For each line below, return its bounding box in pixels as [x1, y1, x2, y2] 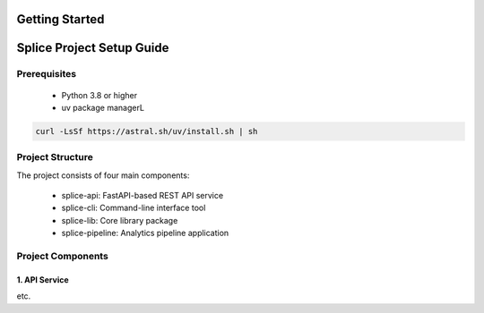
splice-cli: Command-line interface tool [61, 202, 206, 214]
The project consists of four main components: [16, 170, 190, 181]
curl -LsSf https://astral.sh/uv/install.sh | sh [35, 126, 258, 136]
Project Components [16, 250, 109, 263]
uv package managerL [61, 102, 145, 113]
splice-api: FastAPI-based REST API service [61, 190, 224, 201]
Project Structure [16, 151, 93, 164]
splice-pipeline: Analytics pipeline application [61, 228, 229, 239]
